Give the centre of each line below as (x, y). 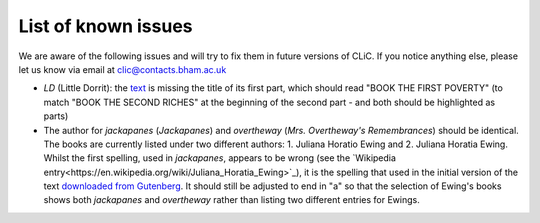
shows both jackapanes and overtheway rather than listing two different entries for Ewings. (231, 200)
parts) (56, 116)
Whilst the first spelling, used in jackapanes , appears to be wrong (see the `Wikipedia (220, 158)
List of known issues (106, 26)
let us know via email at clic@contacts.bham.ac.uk (122, 69)
